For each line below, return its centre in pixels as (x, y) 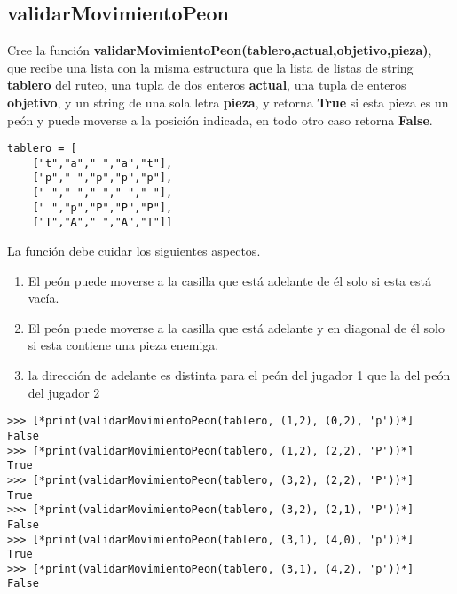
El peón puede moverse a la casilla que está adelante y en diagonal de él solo (236, 327)
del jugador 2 (64, 392)
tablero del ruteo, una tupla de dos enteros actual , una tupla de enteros (207, 85)
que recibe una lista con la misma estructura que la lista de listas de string (210, 67)
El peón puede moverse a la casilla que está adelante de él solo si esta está (229, 280)
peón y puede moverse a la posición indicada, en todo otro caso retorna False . (220, 119)
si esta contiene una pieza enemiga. (123, 345)
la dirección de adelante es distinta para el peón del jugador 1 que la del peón (239, 375)
